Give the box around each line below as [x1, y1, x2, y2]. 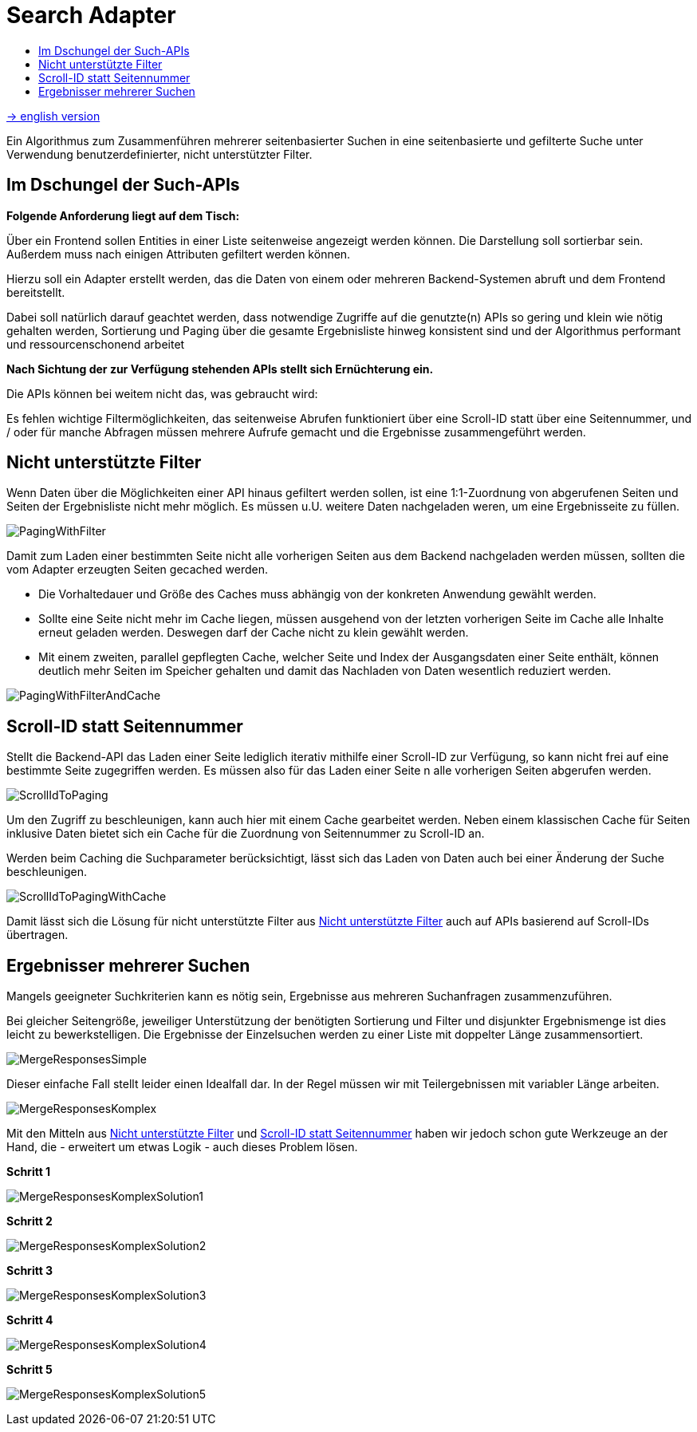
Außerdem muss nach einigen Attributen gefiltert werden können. [6, 247, 351, 261]
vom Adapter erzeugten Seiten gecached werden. [6, 562, 268, 577]
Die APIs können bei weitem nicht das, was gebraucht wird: [6, 386, 318, 400]
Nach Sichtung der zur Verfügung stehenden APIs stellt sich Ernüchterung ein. [6, 361, 434, 376]
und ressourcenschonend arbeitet [6, 337, 185, 351]
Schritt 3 [6, 1264, 53, 1278]
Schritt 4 [6, 1313, 53, 1327]
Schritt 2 [6, 1214, 53, 1229]
